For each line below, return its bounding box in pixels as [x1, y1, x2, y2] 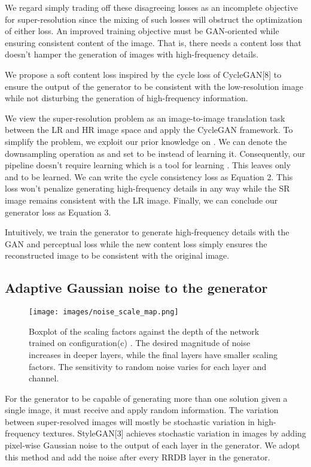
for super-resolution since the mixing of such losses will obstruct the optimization [5, 13, 303, 25]
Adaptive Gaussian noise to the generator [5, 278, 268, 297]
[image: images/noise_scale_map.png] [29, 308, 179, 317]
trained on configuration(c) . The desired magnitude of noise [29, 336, 251, 349]
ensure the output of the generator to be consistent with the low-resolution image [5, 80, 303, 92]
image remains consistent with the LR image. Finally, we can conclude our [5, 193, 278, 206]
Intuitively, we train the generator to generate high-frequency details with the [5, 226, 289, 238]
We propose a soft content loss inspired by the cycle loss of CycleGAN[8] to [5, 68, 282, 80]
